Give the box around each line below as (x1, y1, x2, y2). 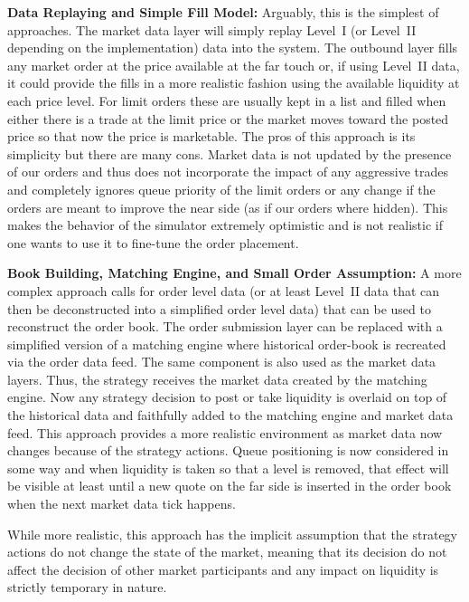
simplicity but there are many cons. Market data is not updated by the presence (7, 144, 452, 163)
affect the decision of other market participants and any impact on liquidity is (7, 559, 439, 578)
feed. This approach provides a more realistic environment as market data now (7, 423, 443, 442)
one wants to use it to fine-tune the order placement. (7, 233, 299, 252)
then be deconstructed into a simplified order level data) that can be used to (7, 299, 431, 318)
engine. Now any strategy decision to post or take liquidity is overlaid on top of (7, 387, 447, 406)
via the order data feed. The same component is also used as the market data (7, 352, 436, 371)
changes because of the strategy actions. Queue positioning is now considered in (7, 441, 449, 460)
